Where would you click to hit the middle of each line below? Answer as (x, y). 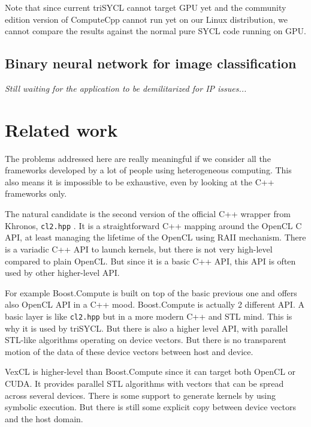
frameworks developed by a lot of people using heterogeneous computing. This (148, 170)
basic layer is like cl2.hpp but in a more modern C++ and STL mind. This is (149, 316)
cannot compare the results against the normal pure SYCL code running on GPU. (155, 31)
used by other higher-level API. (62, 273)
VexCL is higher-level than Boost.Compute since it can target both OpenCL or (150, 372)
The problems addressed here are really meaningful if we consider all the (138, 158)
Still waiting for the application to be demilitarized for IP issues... (126, 88)
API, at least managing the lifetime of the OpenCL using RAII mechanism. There (155, 237)
